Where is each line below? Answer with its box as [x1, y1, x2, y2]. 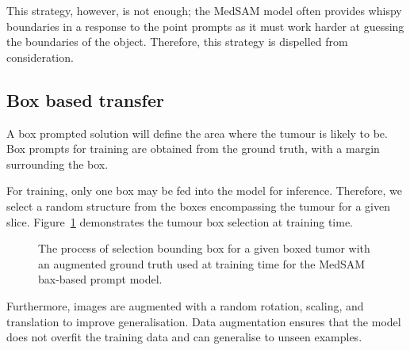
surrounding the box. [6, 155, 109, 172]
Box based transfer [6, 87, 165, 112]
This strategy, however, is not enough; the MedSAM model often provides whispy [6, 2, 402, 18]
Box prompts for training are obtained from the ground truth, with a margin [6, 140, 380, 157]
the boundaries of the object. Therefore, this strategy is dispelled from [6, 33, 348, 50]
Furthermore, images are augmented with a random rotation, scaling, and [6, 297, 364, 314]
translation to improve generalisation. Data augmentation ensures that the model [6, 313, 401, 329]
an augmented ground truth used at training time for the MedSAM [38, 255, 366, 272]
